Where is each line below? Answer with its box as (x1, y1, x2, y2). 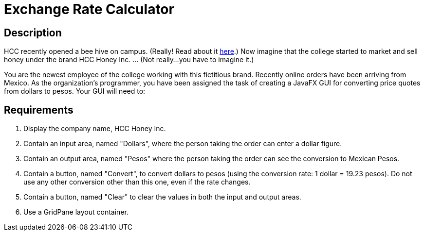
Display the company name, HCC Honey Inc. (23, 124, 166, 133)
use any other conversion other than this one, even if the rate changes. (23, 178, 251, 186)
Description (4, 26, 62, 39)
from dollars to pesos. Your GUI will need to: (4, 87, 146, 96)
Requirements (4, 103, 74, 116)
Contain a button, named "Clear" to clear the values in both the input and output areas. (23, 193, 301, 201)
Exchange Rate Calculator (4, 1, 174, 17)
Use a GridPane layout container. (23, 208, 129, 217)
